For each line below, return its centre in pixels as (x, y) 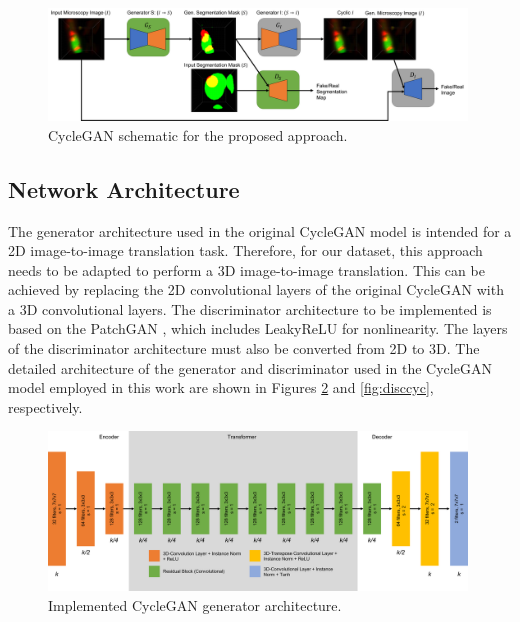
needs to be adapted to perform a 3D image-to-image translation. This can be (246, 269)
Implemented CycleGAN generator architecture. (195, 604)
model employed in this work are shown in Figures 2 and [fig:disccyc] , (221, 387)
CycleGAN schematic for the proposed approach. (198, 134)
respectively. (45, 406)
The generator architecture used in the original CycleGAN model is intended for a (260, 230)
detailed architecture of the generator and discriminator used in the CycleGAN (250, 367)
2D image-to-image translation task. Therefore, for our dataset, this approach (245, 250)
